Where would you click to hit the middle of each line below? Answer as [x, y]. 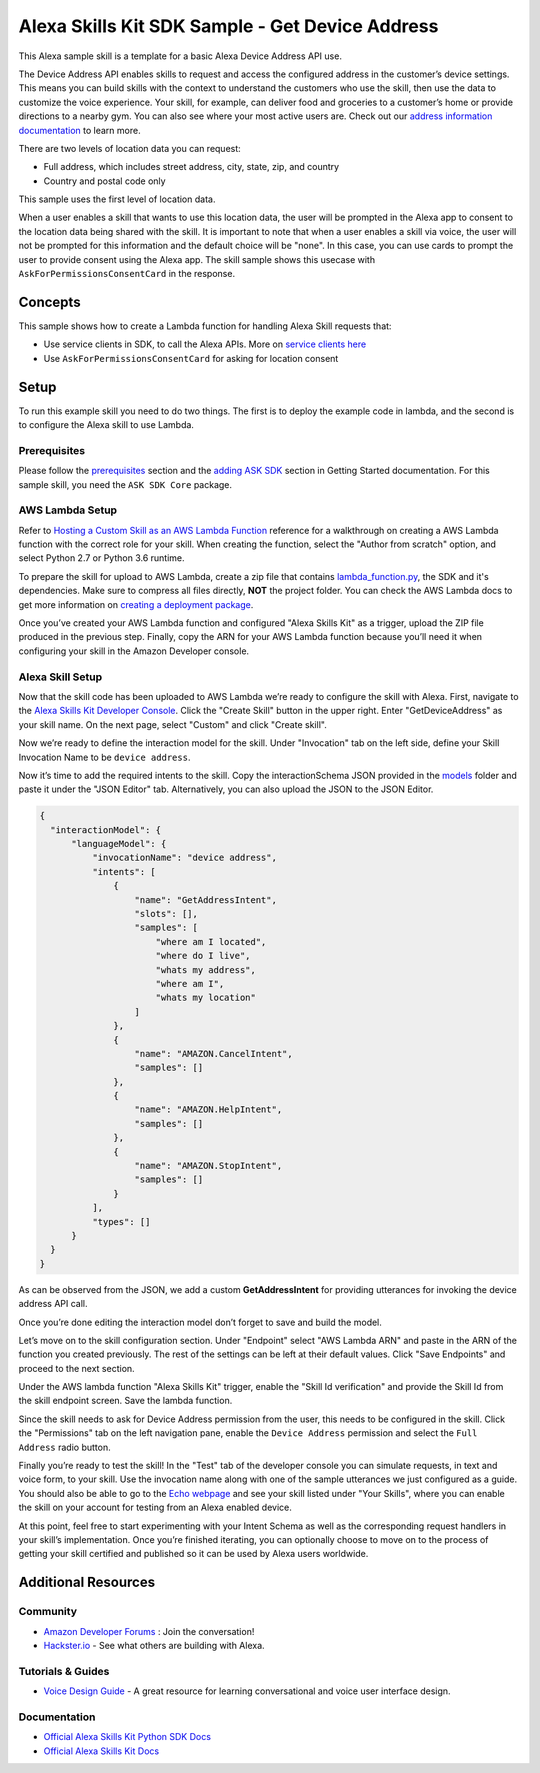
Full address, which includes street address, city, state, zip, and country [191, 167]
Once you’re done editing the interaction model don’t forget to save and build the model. [200, 1322]
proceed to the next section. [76, 1368]
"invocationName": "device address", [184, 858]
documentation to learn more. [79, 130]
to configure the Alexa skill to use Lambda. [106, 424]
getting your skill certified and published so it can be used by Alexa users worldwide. [193, 1554]
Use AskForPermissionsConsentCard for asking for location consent [191, 358]
